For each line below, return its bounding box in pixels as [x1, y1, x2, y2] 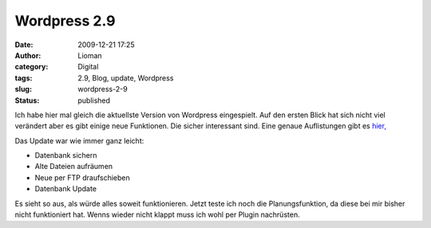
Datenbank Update [34, 184, 97, 194]
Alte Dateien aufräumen [34, 162, 113, 171]
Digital [77, 62, 99, 72]
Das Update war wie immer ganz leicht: [14, 136, 144, 145]
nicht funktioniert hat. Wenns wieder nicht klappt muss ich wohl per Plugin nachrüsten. [14, 210, 300, 219]
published [77, 96, 111, 105]
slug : [14, 85, 32, 94]
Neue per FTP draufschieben [34, 172, 131, 183]
